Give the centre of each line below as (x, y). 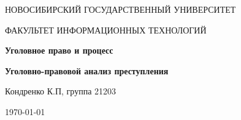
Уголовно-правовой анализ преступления (87, 70)
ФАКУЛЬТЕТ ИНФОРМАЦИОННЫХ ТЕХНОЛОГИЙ (106, 30)
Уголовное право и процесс (59, 50)
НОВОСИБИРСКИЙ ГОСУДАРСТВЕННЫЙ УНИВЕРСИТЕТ (120, 9)
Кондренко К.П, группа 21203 (61, 91)
